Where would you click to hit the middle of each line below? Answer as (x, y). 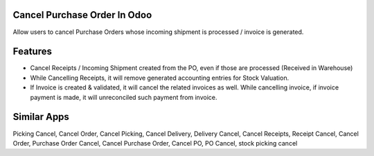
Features (32, 52)
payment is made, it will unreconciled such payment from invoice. (124, 97)
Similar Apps (41, 117)
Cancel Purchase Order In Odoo (82, 15)
